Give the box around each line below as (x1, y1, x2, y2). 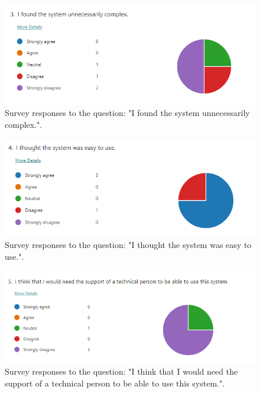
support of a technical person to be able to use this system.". (5, 376, 225, 389)
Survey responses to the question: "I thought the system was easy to (5, 239, 252, 251)
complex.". (5, 118, 43, 130)
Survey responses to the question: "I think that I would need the (5, 365, 238, 378)
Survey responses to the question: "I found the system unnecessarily (5, 107, 250, 119)
